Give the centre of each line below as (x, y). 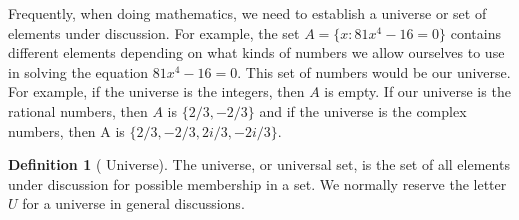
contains (475, 32)
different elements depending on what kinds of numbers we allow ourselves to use (256, 52)
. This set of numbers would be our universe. (374, 71)
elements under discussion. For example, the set (154, 32)
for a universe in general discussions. (133, 203)
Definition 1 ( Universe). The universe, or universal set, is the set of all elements (259, 164)
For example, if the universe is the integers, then (156, 91)
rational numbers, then (78, 110)
